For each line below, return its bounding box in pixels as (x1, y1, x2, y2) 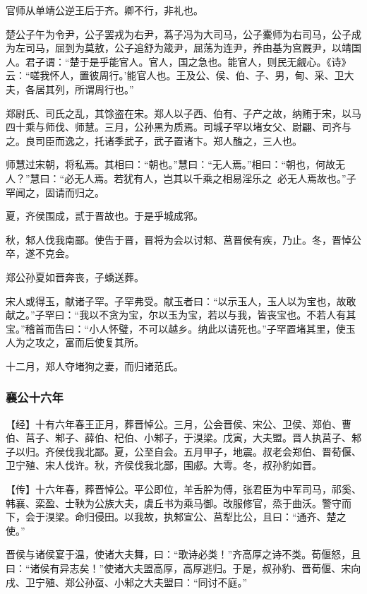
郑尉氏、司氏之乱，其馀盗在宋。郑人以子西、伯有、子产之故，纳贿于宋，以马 (6, 105, 361, 120)
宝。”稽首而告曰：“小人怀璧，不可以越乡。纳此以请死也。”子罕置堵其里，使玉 (6, 321, 356, 335)
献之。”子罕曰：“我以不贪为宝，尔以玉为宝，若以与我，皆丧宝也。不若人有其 (6, 307, 356, 322)
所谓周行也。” (74, 81, 134, 96)
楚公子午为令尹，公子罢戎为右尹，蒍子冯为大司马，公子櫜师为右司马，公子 (6, 26, 351, 41)
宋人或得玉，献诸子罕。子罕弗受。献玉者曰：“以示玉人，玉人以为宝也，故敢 (6, 293, 356, 308)
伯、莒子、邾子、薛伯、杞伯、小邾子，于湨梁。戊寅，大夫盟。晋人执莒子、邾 (6, 430, 361, 445)
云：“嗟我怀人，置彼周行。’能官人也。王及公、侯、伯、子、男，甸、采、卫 (6, 68, 344, 83)
